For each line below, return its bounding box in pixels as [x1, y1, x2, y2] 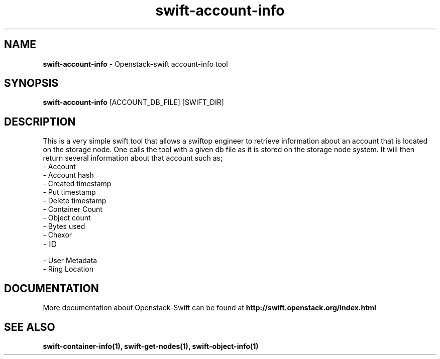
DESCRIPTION [4, 115, 76, 128]
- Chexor [43, 230, 72, 240]
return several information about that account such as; [43, 154, 223, 163]
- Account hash [43, 171, 94, 180]
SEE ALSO [4, 320, 55, 333]
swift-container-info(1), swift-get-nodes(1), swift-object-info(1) [43, 341, 259, 350]
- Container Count [43, 205, 102, 214]
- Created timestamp [43, 179, 112, 188]
